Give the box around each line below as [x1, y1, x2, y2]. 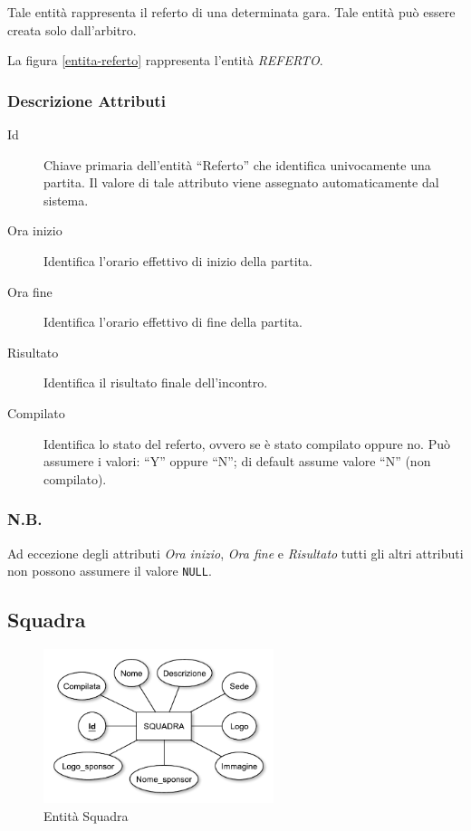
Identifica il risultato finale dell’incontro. [43, 373, 268, 392]
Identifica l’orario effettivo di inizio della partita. [43, 251, 312, 270]
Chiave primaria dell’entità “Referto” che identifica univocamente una [43, 155, 431, 174]
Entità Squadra [43, 807, 129, 826]
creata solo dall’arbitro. [7, 20, 137, 39]
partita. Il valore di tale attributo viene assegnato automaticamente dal [43, 173, 439, 192]
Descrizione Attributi [7, 89, 166, 111]
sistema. [43, 190, 89, 209]
